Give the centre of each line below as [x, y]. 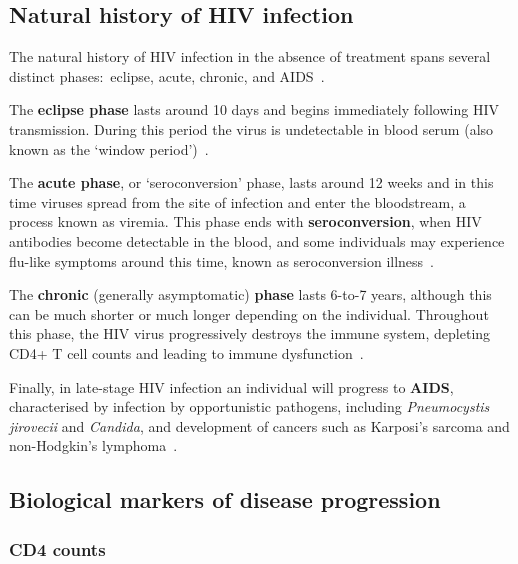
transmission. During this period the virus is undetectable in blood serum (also [251, 128]
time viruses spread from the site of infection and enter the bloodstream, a [237, 201]
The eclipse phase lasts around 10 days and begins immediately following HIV [254, 109]
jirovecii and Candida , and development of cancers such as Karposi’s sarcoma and [259, 425]
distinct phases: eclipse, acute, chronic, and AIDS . [167, 75]
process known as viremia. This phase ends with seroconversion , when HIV [245, 221]
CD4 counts [57, 548]
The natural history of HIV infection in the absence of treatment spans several [250, 56]
